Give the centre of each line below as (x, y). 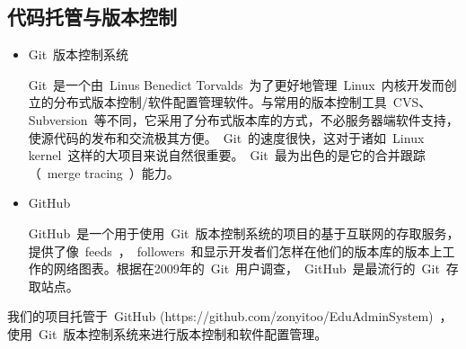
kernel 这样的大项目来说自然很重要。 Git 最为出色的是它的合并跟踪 (227, 155)
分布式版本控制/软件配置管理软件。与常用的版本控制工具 (220, 102)
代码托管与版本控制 (92, 17)
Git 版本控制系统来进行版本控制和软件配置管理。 (183, 333)
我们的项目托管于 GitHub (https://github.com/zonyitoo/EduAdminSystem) (220, 316)
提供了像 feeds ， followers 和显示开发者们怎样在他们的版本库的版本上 (235, 251)
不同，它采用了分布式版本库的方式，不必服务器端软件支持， (282, 119)
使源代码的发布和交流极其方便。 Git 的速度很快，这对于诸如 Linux (226, 137)
